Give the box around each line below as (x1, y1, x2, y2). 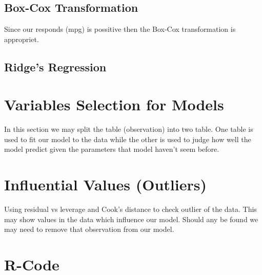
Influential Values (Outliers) (4, 174, 207, 195)
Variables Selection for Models (4, 94, 224, 115)
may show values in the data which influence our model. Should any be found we (4, 213, 258, 224)
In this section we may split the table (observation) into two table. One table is (4, 124, 253, 134)
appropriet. (4, 33, 39, 44)
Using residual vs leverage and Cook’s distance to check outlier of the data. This (4, 204, 257, 214)
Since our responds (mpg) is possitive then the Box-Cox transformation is (4, 24, 236, 34)
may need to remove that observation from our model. (4, 224, 174, 234)
